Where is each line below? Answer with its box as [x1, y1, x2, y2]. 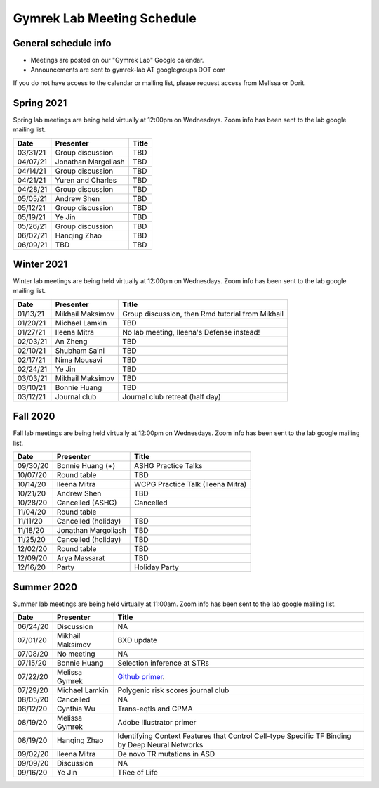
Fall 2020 [13, 411, 55, 422]
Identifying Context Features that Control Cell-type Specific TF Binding [117, 731, 352, 741]
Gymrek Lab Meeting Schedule [13, 11, 197, 26]
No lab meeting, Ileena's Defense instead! [122, 327, 260, 337]
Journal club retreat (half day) [122, 392, 221, 401]
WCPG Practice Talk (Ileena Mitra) [134, 479, 247, 489]
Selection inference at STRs [117, 658, 210, 668]
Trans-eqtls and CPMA [117, 704, 193, 713]
